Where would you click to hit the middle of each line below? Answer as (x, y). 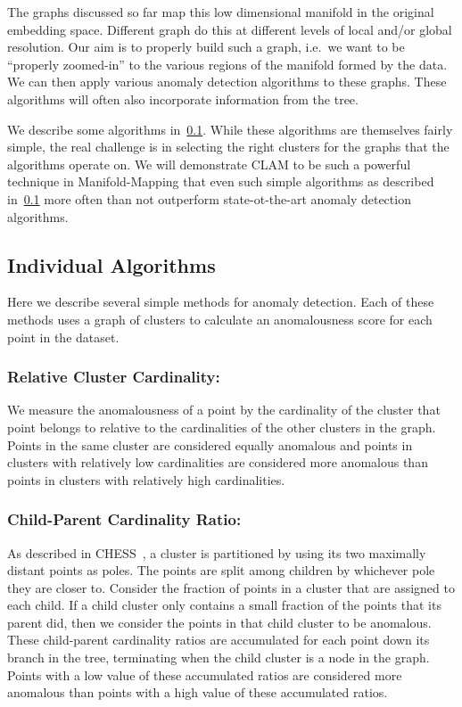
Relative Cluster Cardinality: (114, 377)
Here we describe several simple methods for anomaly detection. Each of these (221, 302)
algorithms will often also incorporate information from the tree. (183, 99)
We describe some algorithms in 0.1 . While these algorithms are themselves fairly (230, 129)
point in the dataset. (63, 337)
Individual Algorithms (111, 264)
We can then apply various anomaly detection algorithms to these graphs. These (227, 82)
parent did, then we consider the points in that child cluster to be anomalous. (219, 622)
